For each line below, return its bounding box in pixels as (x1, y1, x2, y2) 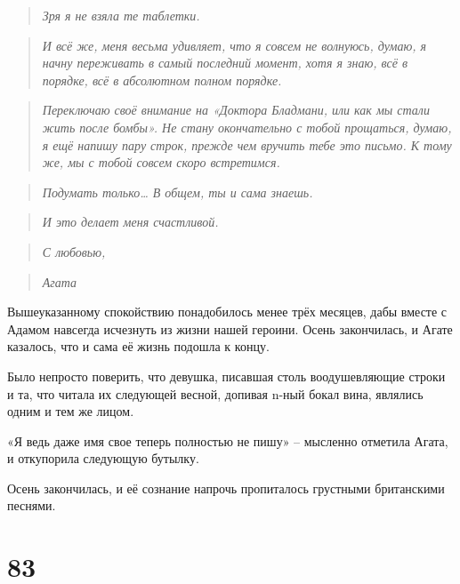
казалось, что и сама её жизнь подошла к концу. (7, 337, 270, 356)
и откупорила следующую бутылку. (7, 449, 199, 468)
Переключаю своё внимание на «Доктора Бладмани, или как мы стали (42, 100, 430, 119)
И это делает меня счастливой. (42, 212, 219, 231)
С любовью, (42, 242, 106, 260)
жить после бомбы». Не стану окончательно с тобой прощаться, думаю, (42, 117, 452, 136)
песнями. (7, 496, 56, 515)
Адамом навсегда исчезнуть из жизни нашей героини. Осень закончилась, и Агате (7, 319, 453, 338)
